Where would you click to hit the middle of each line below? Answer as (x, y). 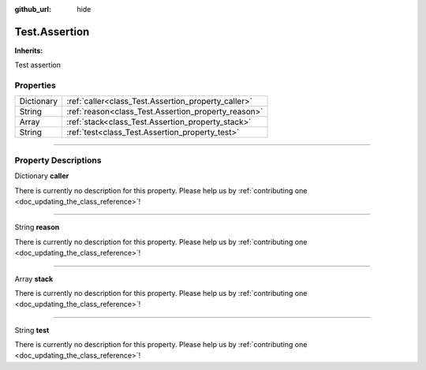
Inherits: (29, 50)
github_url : (33, 9)
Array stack (34, 278)
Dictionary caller (42, 176)
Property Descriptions (58, 160)
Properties (35, 85)
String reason (37, 227)
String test (32, 330)
